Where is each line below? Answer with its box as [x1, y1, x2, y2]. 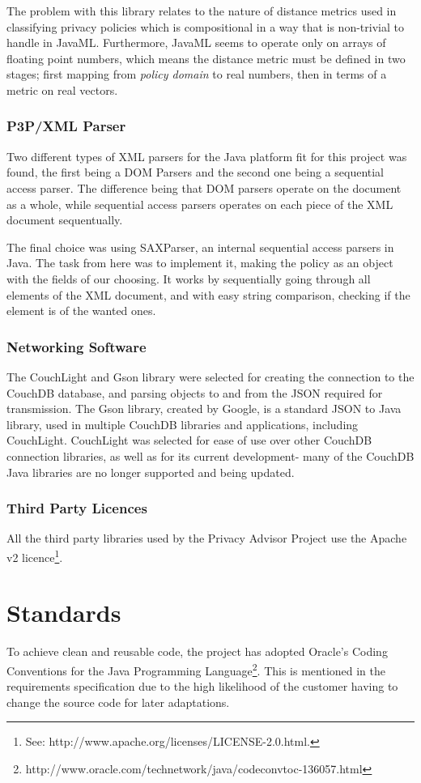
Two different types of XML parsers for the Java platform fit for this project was [6, 147, 407, 164]
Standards [6, 596, 121, 629]
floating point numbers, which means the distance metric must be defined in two [6, 49, 406, 66]
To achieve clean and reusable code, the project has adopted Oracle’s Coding [6, 643, 388, 660]
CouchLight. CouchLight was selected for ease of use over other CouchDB [6, 432, 372, 449]
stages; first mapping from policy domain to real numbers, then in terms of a [6, 66, 387, 83]
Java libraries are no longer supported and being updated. [6, 463, 295, 480]
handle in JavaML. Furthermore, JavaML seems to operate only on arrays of [6, 34, 386, 51]
